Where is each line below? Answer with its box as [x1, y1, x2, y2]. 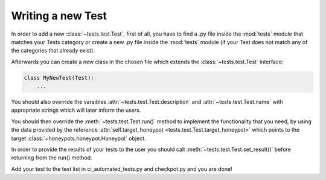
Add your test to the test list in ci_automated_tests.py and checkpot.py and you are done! [11, 165, 232, 172]
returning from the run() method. [11, 154, 93, 161]
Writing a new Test [11, 9, 107, 22]
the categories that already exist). [11, 47, 95, 54]
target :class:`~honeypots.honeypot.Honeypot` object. [11, 135, 146, 142]
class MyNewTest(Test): [24, 74, 95, 81]
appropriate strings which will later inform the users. [11, 106, 141, 114]
